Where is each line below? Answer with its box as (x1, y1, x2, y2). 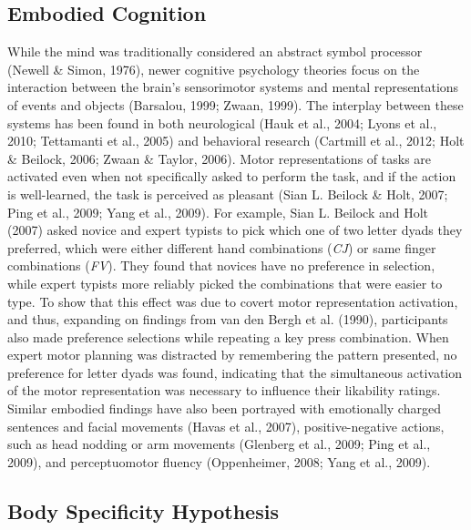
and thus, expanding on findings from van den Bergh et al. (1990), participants (7, 310, 448, 329)
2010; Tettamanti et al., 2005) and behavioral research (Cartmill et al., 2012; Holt (7, 131, 465, 150)
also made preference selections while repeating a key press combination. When (7, 327, 449, 346)
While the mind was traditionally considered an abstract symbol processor (7, 42, 423, 61)
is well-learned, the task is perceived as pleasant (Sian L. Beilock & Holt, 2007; (7, 184, 448, 203)
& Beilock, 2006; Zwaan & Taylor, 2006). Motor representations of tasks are (7, 148, 432, 168)
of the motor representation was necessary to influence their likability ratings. (7, 381, 441, 400)
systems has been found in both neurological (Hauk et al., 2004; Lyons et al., (7, 113, 437, 132)
